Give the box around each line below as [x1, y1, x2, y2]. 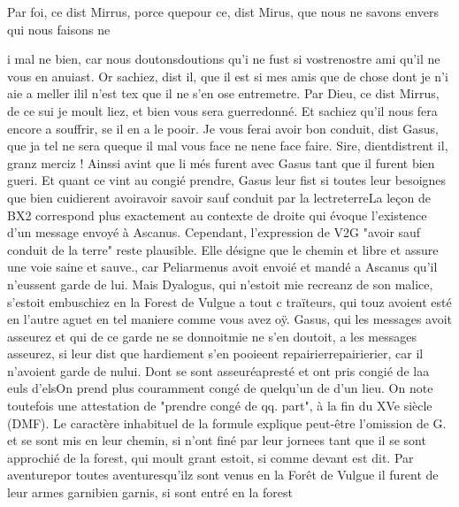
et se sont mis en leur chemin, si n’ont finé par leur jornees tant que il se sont [7, 431, 426, 449]
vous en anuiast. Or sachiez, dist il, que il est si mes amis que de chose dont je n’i [7, 66, 448, 85]
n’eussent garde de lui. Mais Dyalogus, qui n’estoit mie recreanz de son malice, [7, 274, 433, 293]
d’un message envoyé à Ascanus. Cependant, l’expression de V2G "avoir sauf [7, 223, 421, 242]
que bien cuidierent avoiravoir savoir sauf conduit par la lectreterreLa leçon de [7, 188, 431, 206]
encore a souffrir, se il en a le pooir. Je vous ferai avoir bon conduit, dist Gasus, [7, 119, 439, 137]
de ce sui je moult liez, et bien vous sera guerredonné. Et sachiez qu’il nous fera [7, 101, 438, 119]
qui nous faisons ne [7, 19, 111, 38]
